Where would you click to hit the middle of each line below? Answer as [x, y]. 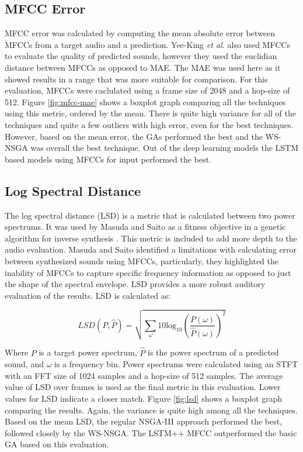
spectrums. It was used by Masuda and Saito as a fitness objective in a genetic [145, 227]
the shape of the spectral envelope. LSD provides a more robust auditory [135, 284]
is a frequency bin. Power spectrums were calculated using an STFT [176, 364]
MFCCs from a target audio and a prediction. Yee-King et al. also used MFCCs [147, 44]
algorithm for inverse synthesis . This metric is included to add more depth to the [151, 238]
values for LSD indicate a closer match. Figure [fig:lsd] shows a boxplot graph [144, 398]
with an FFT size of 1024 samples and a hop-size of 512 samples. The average [144, 375]
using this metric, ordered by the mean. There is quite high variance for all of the [151, 113]
